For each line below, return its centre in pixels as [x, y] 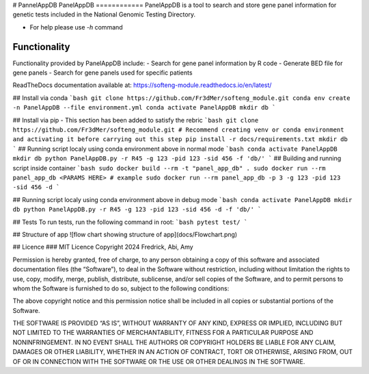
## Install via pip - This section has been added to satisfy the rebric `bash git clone [136, 120]
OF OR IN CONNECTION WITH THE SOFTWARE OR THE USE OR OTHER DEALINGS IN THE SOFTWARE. [159, 361]
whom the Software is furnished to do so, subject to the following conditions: [121, 288]
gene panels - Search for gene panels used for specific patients [102, 73]
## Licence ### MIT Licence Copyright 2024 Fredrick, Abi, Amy [103, 247]
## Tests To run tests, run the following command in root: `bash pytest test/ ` [130, 222]
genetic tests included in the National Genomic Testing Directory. [104, 14]
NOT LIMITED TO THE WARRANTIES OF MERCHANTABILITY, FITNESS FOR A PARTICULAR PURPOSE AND [163, 333]
